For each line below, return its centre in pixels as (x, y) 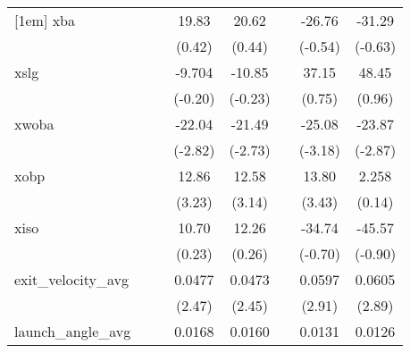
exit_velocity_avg (72, 279)
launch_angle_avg (73, 331)
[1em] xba (45, 20)
